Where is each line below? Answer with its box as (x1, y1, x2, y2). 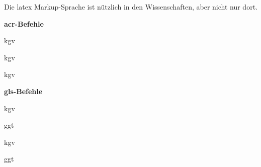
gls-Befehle (4, 86, 43, 96)
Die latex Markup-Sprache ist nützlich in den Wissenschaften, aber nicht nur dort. (4, 2, 257, 12)
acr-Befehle (4, 18, 44, 29)
